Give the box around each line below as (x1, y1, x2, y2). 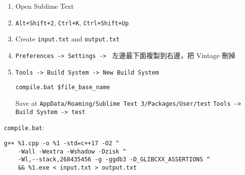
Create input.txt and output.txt (15, 34, 120, 44)
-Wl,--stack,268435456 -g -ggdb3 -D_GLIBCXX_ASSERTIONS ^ (18, 156, 210, 163)
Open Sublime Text (15, 1, 74, 11)
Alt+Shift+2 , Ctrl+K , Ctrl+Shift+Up (15, 17, 129, 27)
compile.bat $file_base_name (15, 84, 110, 91)
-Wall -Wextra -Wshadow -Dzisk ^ (18, 148, 126, 155)
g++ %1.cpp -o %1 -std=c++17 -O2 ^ (4, 139, 120, 147)
